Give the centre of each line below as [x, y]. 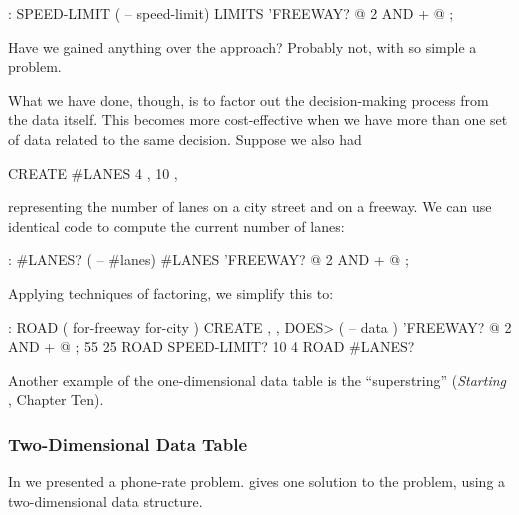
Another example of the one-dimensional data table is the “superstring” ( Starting [257, 379]
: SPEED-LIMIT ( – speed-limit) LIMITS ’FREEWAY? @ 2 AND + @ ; [231, 13]
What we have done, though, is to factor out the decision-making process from [248, 99]
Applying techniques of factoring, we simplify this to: [171, 292]
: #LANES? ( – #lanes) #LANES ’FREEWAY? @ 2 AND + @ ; [208, 259]
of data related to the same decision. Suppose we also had [185, 138]
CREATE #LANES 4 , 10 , [93, 172]
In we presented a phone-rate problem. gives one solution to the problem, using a [257, 481]
